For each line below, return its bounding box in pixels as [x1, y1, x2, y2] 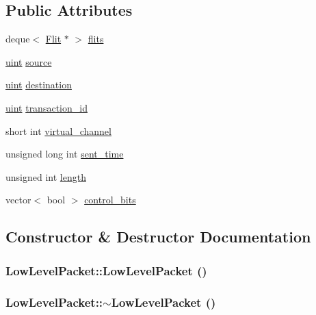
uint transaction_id [5, 100, 88, 114]
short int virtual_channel [5, 123, 111, 138]
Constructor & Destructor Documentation [5, 226, 311, 247]
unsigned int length [5, 169, 86, 184]
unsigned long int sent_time [5, 147, 124, 161]
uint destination [5, 77, 72, 92]
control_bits [84, 192, 136, 207]
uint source [5, 54, 52, 68]
